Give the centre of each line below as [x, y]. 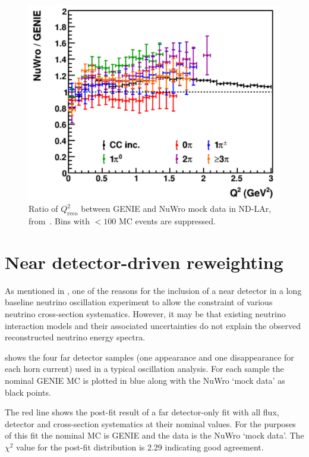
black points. [28, 392]
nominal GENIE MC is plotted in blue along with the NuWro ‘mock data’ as [145, 381]
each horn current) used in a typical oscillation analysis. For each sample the [144, 369]
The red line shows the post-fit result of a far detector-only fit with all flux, [142, 412]
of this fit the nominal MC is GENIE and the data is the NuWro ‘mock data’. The [154, 435]
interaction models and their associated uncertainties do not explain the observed [153, 325]
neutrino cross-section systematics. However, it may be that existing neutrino [145, 314]
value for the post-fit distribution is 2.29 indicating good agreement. [140, 447]
